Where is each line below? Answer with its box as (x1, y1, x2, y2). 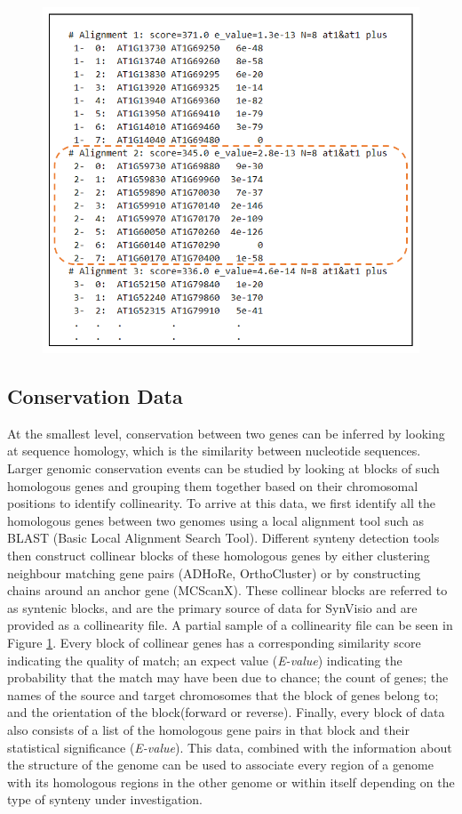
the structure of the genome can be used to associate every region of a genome (7, 755, 434, 774)
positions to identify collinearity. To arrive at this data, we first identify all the (7, 494, 435, 512)
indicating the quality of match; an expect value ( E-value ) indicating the (7, 650, 402, 669)
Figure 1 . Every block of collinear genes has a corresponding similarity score (7, 633, 421, 651)
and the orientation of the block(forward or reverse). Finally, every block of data (7, 703, 445, 721)
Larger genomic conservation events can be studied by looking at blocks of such (7, 459, 440, 478)
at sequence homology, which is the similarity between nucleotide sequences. (7, 441, 421, 460)
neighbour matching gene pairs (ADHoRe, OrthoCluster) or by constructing (7, 563, 421, 582)
